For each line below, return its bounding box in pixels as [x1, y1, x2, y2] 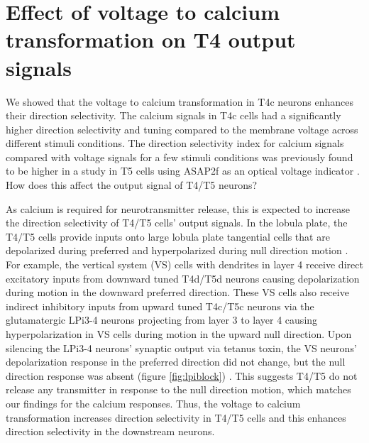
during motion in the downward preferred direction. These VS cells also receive [6, 285, 349, 300]
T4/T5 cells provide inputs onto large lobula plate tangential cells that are [6, 229, 330, 244]
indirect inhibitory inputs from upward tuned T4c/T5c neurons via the [6, 298, 314, 313]
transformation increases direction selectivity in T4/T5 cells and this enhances [6, 410, 346, 425]
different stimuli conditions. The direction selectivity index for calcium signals [6, 136, 344, 151]
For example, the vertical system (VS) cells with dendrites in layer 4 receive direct [6, 257, 363, 272]
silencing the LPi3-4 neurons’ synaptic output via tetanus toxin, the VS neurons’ [6, 340, 357, 355]
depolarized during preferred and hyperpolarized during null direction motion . [6, 243, 348, 258]
